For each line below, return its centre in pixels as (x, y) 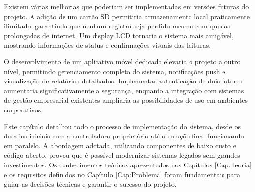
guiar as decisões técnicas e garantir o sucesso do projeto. (90, 184)
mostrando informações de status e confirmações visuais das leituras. (108, 45)
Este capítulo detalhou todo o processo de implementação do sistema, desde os (122, 126)
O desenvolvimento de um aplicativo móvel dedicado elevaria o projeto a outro (122, 61)
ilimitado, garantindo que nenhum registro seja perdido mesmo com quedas (117, 26)
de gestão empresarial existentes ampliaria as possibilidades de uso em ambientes (126, 100)
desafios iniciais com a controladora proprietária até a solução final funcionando (124, 136)
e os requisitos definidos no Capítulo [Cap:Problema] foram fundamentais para (122, 174)
